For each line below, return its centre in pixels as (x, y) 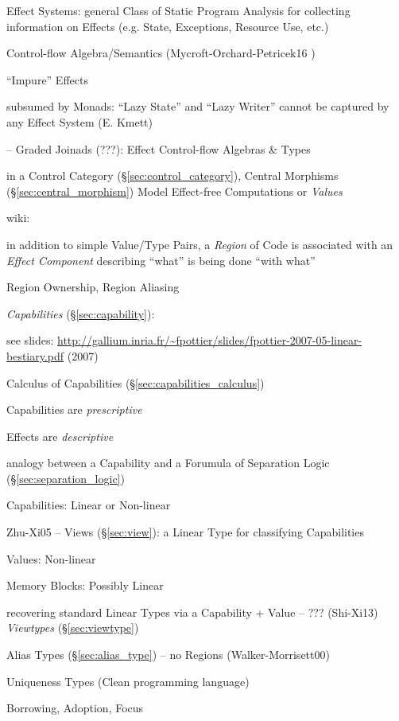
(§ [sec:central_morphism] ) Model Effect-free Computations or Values (174, 191)
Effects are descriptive (60, 436)
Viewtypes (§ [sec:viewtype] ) (73, 627)
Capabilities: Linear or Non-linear (89, 505)
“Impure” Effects (47, 79)
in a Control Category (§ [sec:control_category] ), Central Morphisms (172, 175)
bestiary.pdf (35, 355)
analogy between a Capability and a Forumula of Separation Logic (168, 463)
